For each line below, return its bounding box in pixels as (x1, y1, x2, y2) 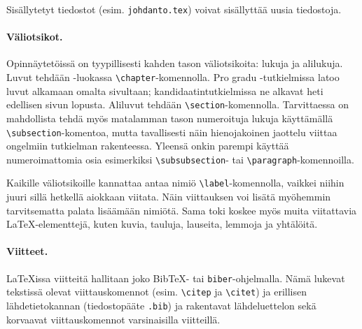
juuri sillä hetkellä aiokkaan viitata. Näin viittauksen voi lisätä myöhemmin (6, 189, 331, 204)
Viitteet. (6, 244, 48, 258)
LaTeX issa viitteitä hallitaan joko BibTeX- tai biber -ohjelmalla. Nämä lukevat (6, 270, 345, 285)
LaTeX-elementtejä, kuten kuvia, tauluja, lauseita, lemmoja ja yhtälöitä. (6, 217, 318, 231)
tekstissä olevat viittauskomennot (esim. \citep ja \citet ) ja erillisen (6, 284, 307, 299)
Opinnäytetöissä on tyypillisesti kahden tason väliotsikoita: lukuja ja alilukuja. (6, 56, 343, 71)
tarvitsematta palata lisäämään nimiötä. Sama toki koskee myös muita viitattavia (6, 203, 357, 217)
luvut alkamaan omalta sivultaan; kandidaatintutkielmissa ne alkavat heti (6, 83, 323, 98)
